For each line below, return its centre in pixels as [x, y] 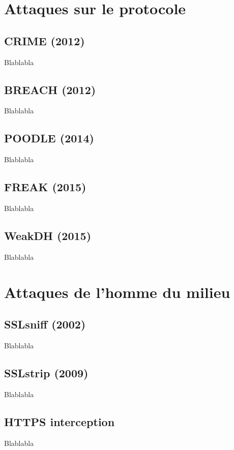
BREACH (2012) [50, 89]
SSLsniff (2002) [45, 324]
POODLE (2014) [49, 138]
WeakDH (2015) [48, 235]
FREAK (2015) [45, 187]
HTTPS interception [60, 421]
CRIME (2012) [45, 40]
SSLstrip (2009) [46, 372]
